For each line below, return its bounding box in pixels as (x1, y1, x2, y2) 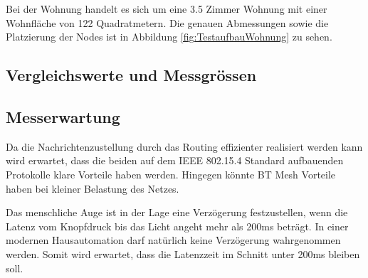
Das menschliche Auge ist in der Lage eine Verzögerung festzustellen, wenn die (6, 205, 348, 220)
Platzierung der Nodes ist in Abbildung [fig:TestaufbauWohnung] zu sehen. (6, 29, 332, 44)
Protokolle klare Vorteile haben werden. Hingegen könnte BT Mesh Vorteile (6, 166, 336, 181)
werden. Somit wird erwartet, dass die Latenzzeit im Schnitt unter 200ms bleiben (6, 246, 360, 261)
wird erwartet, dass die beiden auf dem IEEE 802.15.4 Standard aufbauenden (6, 153, 344, 168)
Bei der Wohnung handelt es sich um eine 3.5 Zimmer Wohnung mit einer (6, 1, 327, 16)
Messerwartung (6, 105, 120, 127)
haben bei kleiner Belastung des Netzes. (6, 181, 179, 196)
